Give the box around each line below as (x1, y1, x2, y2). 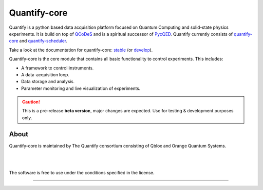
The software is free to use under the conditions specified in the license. (9, 169, 155, 175)
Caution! (22, 99, 40, 105)
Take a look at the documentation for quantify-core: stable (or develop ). (9, 47, 153, 53)
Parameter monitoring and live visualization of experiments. (21, 85, 141, 91)
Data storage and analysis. (21, 79, 75, 84)
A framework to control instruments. (21, 65, 94, 71)
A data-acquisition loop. (21, 71, 70, 78)
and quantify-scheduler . (19, 38, 68, 44)
